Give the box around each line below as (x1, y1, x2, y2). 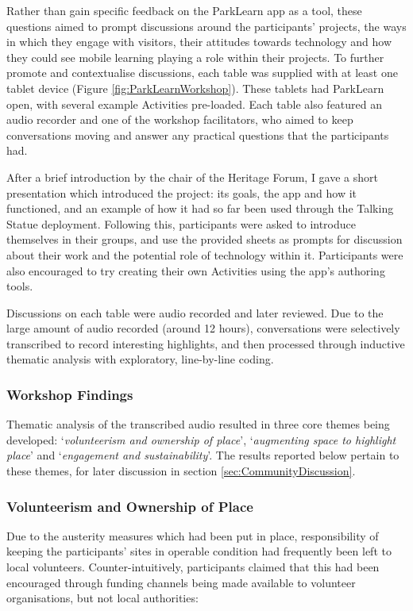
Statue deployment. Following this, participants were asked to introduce (6, 215, 357, 232)
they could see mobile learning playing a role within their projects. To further (6, 48, 384, 65)
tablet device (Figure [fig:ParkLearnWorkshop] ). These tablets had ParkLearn (6, 79, 384, 96)
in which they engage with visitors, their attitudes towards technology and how (6, 33, 392, 50)
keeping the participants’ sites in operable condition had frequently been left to (6, 543, 392, 559)
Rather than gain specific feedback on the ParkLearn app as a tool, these (6, 2, 362, 18)
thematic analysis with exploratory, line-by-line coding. (6, 351, 274, 367)
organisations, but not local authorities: (6, 590, 199, 606)
